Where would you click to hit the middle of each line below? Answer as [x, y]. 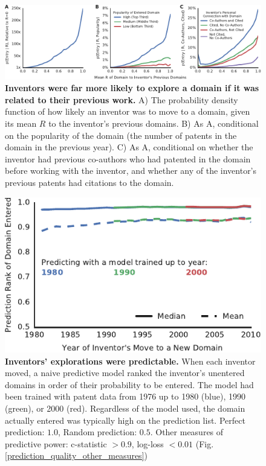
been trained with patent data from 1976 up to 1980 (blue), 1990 [125, 396]
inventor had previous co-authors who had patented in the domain [128, 158]
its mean [21, 123]
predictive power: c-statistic [56, 443]
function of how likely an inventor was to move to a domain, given [128, 111]
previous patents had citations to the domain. [89, 182]
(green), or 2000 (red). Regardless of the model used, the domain [125, 408]
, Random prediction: [97, 432]
